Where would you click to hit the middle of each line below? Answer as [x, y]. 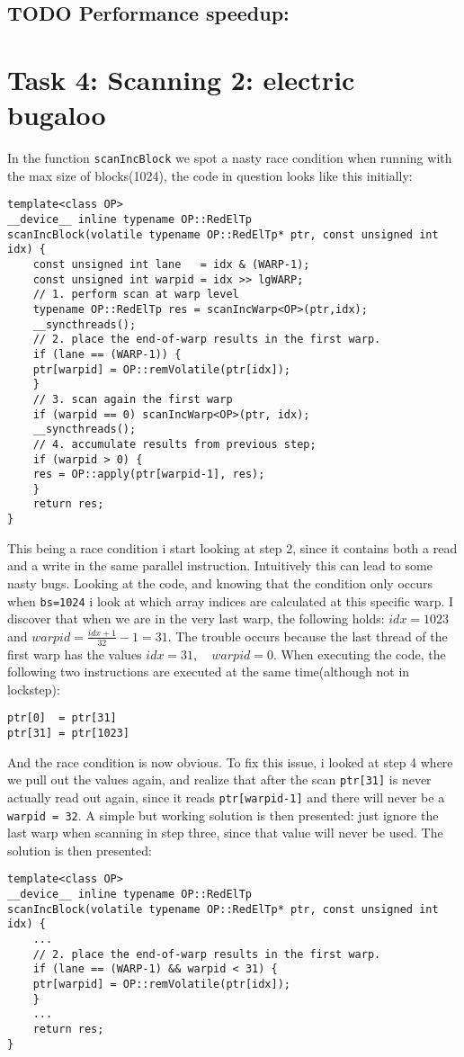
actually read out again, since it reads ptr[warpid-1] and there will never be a [226, 797]
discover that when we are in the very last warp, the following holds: [196, 618]
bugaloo [57, 115]
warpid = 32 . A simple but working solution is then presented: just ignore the [223, 815]
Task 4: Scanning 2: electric [181, 79]
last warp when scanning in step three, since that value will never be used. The [225, 833]
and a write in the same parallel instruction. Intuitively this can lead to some [220, 565]
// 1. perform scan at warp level [136, 295]
